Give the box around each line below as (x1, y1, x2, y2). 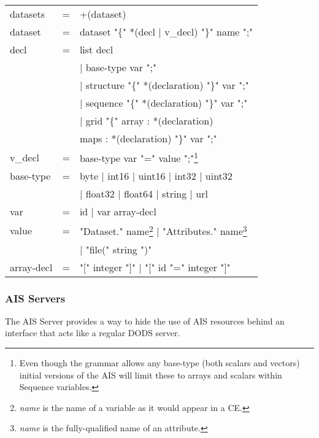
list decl (79, 42, 113, 56)
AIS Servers (5, 290, 66, 305)
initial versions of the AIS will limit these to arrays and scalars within (19, 368, 282, 381)
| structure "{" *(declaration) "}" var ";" (79, 78, 249, 92)
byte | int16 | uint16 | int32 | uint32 (79, 169, 233, 183)
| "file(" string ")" (79, 242, 152, 256)
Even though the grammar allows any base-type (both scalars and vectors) (19, 356, 300, 369)
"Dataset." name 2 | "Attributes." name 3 (79, 222, 247, 239)
